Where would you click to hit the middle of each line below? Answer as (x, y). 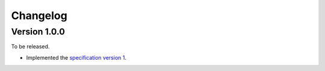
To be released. (30, 47)
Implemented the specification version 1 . (76, 57)
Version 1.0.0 (38, 32)
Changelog (39, 16)
